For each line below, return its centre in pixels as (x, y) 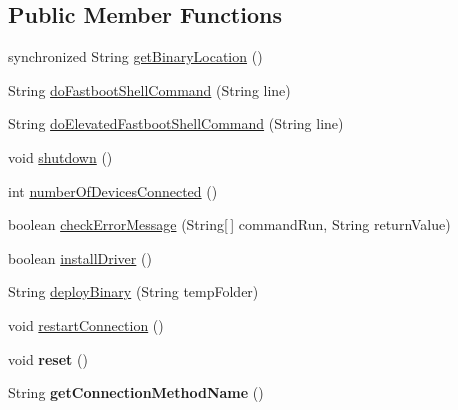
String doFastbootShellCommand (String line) (149, 89)
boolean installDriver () (80, 257)
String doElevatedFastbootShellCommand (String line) (176, 123)
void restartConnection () (86, 324)
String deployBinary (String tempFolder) (133, 291)
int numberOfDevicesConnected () (113, 190)
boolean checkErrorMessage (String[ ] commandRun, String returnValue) (229, 224)
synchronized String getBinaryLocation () (135, 56)
